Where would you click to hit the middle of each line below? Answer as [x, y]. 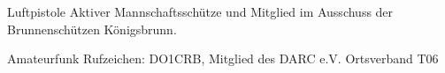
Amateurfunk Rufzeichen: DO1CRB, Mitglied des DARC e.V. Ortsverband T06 [223, 58]
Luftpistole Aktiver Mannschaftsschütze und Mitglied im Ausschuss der [200, 11]
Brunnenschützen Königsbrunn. [92, 29]
